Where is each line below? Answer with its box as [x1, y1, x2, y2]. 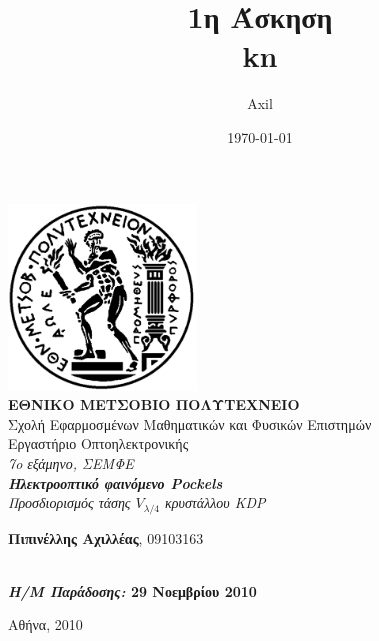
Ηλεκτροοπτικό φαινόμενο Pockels [8, 472, 223, 493]
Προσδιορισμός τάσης [8, 492, 131, 513]
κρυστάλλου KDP [165, 492, 266, 513]
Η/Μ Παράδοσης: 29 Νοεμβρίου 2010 [8, 580, 257, 601]
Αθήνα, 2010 [8, 614, 83, 635]
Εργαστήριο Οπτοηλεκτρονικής [8, 433, 189, 454]
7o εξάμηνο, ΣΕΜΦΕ [8, 453, 134, 474]
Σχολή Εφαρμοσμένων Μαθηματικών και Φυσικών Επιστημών [8, 413, 372, 434]
